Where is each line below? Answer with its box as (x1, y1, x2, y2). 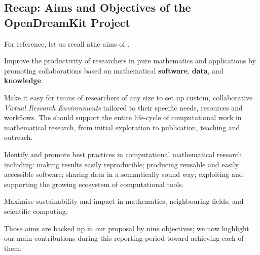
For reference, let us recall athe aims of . (4, 38, 130, 49)
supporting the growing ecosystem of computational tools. (4, 178, 184, 189)
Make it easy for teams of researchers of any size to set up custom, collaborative (4, 92, 253, 102)
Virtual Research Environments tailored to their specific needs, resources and (4, 102, 243, 113)
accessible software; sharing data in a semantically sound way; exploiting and (4, 169, 243, 179)
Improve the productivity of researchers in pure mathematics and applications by (4, 55, 256, 66)
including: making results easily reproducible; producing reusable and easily (4, 159, 239, 169)
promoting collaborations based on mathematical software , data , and (4, 65, 224, 76)
